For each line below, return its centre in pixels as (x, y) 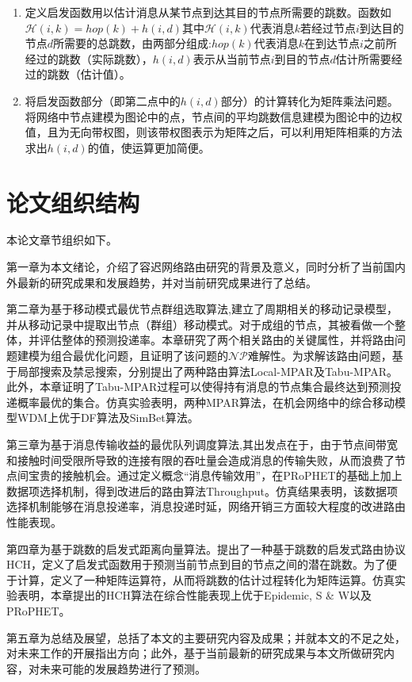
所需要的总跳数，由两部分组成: (132, 43)
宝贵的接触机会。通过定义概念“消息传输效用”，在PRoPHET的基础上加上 (215, 475)
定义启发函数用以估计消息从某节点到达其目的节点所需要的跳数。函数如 (208, 12)
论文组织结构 (73, 202)
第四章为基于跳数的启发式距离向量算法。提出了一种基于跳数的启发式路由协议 (206, 548)
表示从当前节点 (232, 58)
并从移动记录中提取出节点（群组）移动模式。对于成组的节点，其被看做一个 (200, 324)
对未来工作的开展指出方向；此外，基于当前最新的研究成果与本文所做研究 (195, 653)
